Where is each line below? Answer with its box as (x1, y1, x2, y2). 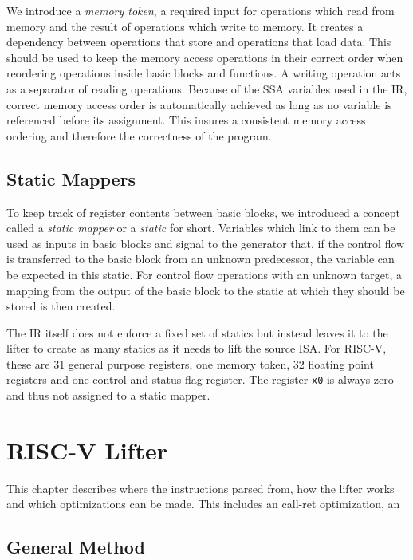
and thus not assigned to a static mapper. (6, 387, 210, 404)
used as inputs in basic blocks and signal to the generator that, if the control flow (6, 235, 405, 251)
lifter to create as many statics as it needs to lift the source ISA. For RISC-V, (6, 340, 387, 357)
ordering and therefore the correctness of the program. (6, 127, 272, 144)
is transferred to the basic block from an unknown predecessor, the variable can (6, 250, 395, 267)
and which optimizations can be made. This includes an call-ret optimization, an (6, 495, 400, 512)
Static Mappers (6, 166, 136, 191)
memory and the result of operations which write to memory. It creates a (6, 18, 364, 34)
